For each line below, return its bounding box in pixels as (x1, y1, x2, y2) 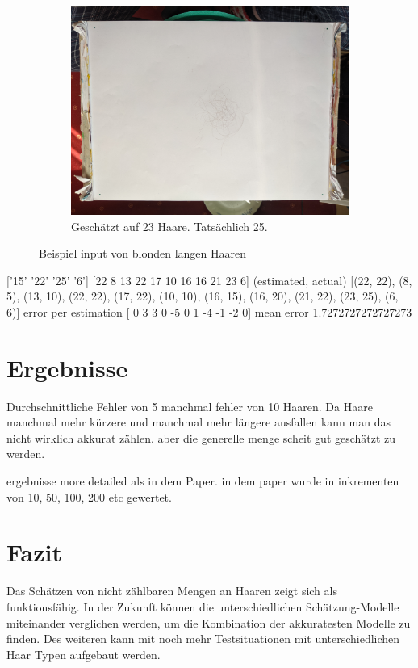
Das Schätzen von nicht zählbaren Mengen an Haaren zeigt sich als (6, 582, 337, 599)
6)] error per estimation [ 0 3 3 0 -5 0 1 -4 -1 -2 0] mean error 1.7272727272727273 (6, 303, 412, 320)
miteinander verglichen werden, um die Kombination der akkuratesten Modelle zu (6, 614, 411, 631)
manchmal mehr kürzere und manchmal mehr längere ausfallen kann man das (6, 414, 391, 431)
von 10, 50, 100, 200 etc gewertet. (6, 488, 172, 505)
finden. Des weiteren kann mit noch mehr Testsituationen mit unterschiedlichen (6, 630, 400, 647)
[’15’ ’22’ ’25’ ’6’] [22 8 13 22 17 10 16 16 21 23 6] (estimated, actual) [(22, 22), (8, (6, 271, 412, 288)
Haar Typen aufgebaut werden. (6, 645, 161, 662)
